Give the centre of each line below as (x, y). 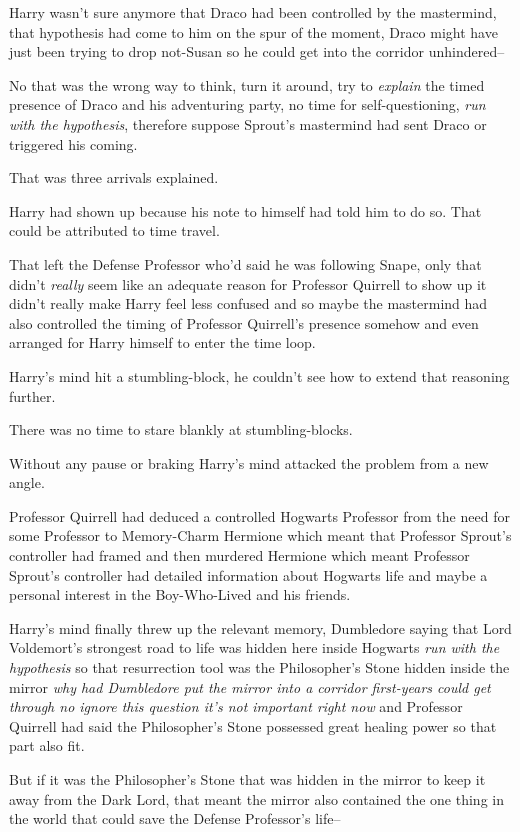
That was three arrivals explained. (114, 177)
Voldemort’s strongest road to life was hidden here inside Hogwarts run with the (254, 647)
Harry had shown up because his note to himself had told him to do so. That (245, 210)
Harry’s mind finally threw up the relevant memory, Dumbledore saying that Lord (260, 627)
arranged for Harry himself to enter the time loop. (162, 342)
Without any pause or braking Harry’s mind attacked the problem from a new (249, 462)
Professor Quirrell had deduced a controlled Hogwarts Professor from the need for (259, 515)
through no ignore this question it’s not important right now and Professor (236, 706)
